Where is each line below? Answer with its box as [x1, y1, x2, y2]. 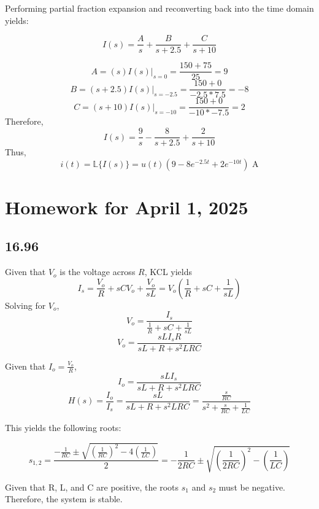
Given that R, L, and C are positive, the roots [5, 480, 179, 493]
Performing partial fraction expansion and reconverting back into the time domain [5, 2, 314, 14]
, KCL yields [144, 265, 192, 278]
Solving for [5, 298, 46, 311]
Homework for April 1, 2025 [5, 194, 248, 219]
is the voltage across [60, 265, 136, 278]
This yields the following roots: [5, 421, 121, 434]
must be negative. [218, 480, 285, 493]
